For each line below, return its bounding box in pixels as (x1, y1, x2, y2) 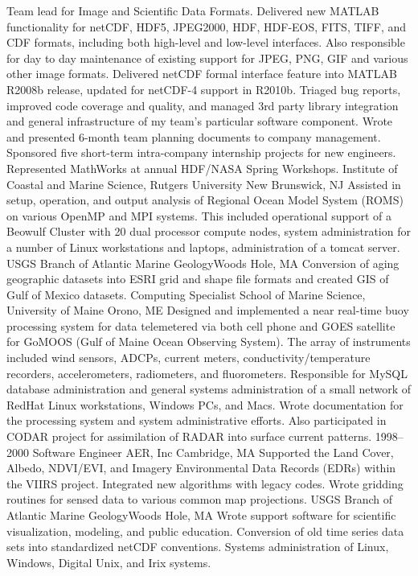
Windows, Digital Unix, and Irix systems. (6, 553, 211, 570)
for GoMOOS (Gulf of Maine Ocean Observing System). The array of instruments (6, 333, 411, 350)
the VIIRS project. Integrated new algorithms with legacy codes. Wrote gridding (6, 475, 404, 492)
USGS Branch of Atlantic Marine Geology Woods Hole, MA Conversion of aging (6, 254, 400, 271)
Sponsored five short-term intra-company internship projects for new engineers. (6, 144, 396, 161)
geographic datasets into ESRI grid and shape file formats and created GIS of (6, 270, 389, 287)
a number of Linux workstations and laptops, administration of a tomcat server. (6, 238, 400, 255)
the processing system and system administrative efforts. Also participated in (6, 412, 387, 429)
